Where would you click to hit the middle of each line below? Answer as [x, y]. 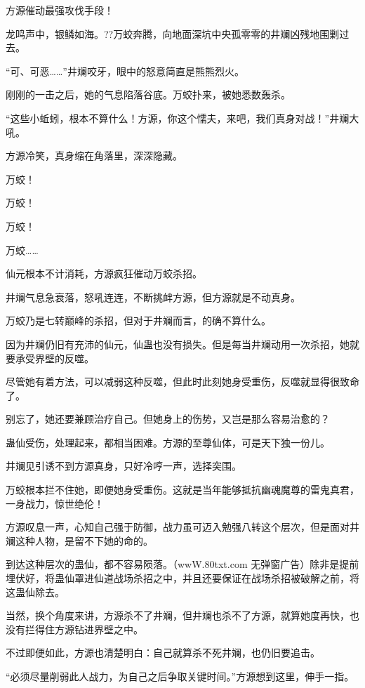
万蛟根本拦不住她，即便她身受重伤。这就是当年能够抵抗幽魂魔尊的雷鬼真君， [182, 490]
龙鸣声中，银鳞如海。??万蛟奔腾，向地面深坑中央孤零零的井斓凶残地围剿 [173, 33]
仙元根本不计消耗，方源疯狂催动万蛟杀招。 [104, 273]
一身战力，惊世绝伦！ [55, 503]
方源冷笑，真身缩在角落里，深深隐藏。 [94, 156]
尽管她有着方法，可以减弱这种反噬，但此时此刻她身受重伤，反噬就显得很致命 [182, 382]
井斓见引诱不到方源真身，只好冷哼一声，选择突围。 [124, 466]
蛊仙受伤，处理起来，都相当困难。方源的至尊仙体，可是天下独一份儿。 [168, 442]
